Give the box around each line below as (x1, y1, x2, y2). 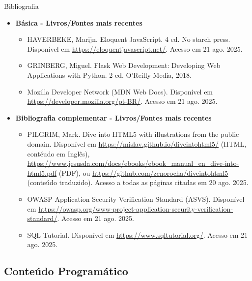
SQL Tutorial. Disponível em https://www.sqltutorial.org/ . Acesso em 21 (27, 229, 248, 240)
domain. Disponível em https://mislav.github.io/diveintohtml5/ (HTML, (27, 138, 247, 149)
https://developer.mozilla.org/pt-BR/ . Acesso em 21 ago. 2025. (27, 96, 218, 106)
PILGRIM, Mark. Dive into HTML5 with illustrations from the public (27, 129, 239, 139)
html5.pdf (27, 167, 57, 178)
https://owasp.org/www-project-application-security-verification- (38, 203, 233, 214)
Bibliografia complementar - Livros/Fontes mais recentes (15, 112, 212, 123)
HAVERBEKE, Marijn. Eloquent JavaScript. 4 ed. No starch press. (27, 34, 230, 44)
